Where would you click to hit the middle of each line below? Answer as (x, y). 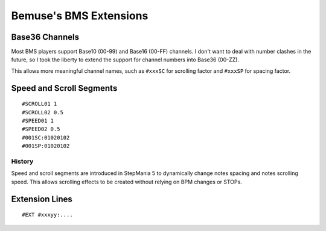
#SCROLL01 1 (40, 104)
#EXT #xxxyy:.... (47, 215)
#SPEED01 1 (38, 121)
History (22, 161)
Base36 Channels (45, 37)
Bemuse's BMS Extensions (80, 16)
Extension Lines (42, 199)
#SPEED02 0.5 (41, 129)
